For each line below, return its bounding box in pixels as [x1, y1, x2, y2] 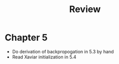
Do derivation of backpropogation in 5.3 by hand [12, 48, 114, 54]
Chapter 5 [5, 32, 48, 43]
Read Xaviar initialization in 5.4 [12, 54, 77, 60]
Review [69, 4, 101, 15]
